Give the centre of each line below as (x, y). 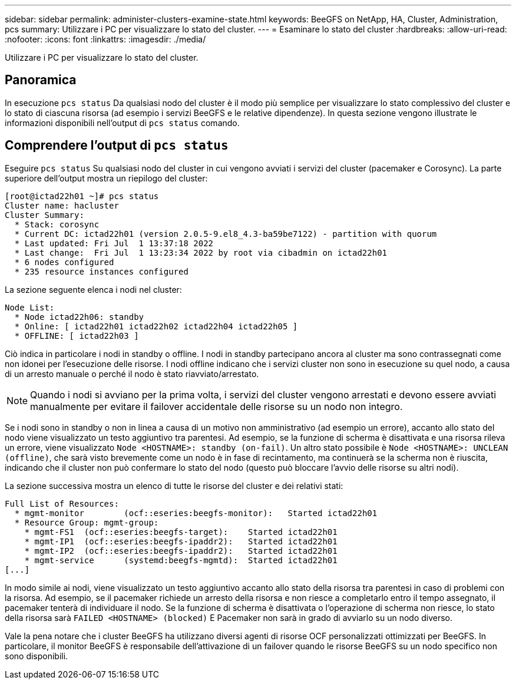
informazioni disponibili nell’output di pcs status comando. (122, 123)
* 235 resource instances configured (101, 271)
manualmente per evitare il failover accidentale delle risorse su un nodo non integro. (216, 406)
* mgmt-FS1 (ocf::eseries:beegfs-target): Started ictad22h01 (181, 532)
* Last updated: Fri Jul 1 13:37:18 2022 (114, 243)
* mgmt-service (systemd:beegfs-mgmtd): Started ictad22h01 (181, 560)
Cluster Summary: (44, 215)
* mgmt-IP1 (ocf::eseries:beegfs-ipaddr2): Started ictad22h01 (181, 541)
